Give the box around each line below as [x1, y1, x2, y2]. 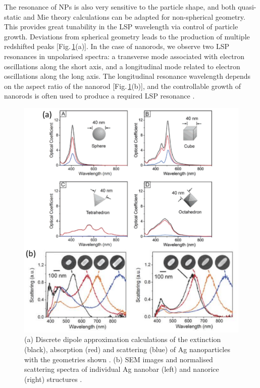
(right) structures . [24, 373, 82, 384]
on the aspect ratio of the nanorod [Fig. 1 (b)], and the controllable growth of [4, 80, 241, 91]
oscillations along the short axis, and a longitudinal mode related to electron [4, 61, 240, 71]
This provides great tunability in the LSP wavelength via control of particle [4, 21, 238, 32]
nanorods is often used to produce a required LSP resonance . [4, 90, 195, 101]
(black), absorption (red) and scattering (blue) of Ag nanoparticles [24, 344, 230, 355]
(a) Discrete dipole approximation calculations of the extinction [24, 334, 221, 345]
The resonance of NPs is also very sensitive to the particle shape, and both [4, 2, 236, 12]
